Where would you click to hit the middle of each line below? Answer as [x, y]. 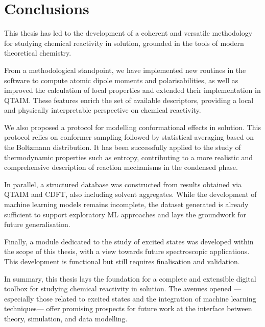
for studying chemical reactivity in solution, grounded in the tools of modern [124, 43]
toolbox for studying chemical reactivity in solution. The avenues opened [118, 288]
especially [19, 298]
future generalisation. [37, 224]
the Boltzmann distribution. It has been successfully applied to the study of [123, 147]
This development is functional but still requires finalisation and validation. [122, 261]
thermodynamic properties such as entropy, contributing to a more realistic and [129, 157]
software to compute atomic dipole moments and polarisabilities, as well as [121, 80]
